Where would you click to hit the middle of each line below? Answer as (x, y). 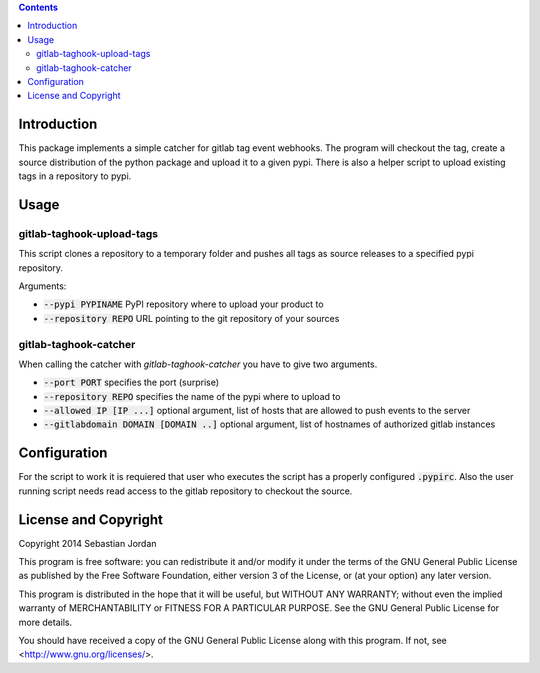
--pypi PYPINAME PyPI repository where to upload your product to (183, 304)
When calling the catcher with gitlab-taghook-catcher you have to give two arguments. (198, 364)
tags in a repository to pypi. (75, 176)
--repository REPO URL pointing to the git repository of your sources (191, 318)
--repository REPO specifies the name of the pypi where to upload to (192, 396)
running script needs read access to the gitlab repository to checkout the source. (185, 491)
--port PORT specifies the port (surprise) (131, 382)
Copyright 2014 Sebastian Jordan (87, 543)
